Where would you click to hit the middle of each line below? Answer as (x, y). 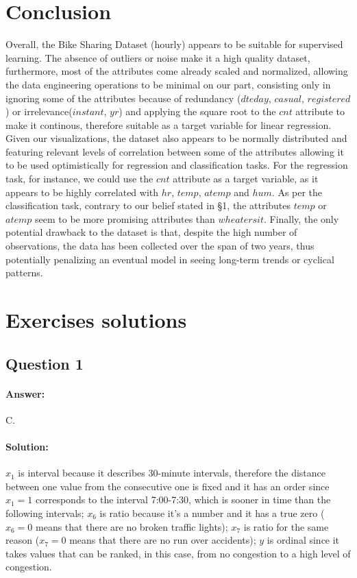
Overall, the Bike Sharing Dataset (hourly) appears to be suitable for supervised (174, 44)
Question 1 (45, 363)
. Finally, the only (301, 218)
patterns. (24, 273)
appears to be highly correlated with (82, 192)
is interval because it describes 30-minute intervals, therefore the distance (172, 473)
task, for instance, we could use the (79, 179)
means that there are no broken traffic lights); (132, 526)
